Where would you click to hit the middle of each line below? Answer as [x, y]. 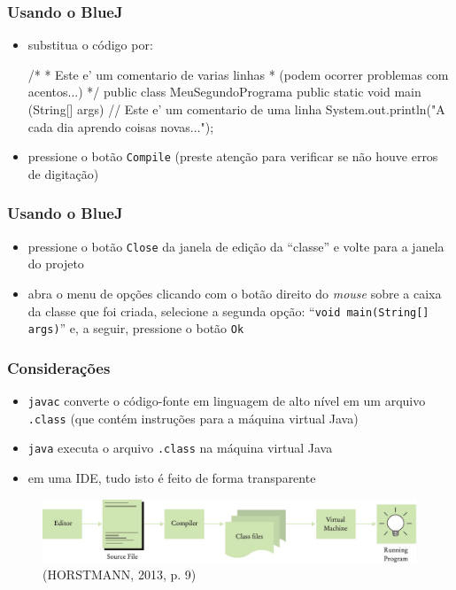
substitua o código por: [90, 45]
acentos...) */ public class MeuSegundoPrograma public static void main [224, 92]
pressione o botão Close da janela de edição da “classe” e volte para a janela [236, 246]
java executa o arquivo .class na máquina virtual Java [180, 448]
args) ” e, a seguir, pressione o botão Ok [136, 328]
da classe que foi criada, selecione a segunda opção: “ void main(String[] [228, 311]
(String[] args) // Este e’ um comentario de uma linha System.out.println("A [236, 109]
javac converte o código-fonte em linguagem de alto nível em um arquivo [227, 401]
